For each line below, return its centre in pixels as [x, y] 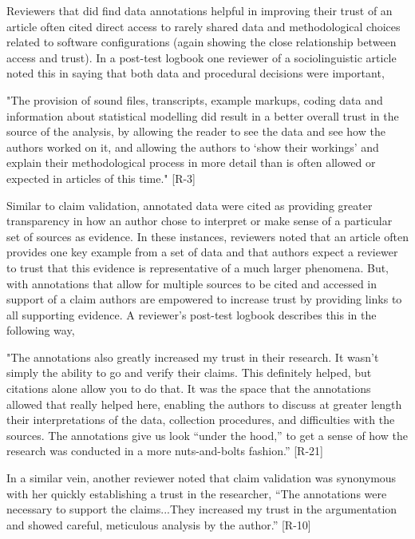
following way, [41, 330]
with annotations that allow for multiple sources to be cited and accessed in [192, 283]
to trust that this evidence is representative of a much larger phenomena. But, [198, 267]
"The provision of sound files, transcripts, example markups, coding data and [195, 99]
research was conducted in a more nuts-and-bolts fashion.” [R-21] [165, 451]
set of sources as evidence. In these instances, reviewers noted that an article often [207, 236]
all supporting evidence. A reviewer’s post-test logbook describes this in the [192, 314]
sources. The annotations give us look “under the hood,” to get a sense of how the [207, 435]
